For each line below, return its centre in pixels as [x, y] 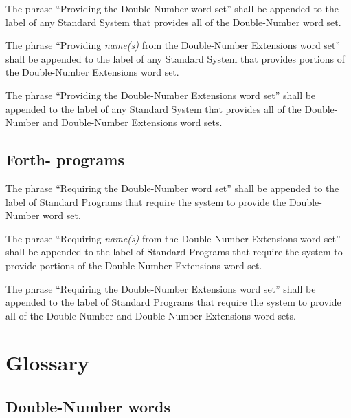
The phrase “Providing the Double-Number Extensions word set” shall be [161, 95]
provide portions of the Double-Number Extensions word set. [134, 265]
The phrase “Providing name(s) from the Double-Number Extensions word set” [173, 45]
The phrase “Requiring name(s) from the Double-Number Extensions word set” [173, 238]
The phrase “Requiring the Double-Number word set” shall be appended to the [172, 188]
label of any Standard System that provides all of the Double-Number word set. [173, 22]
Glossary [47, 363]
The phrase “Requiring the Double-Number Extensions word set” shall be [161, 288]
